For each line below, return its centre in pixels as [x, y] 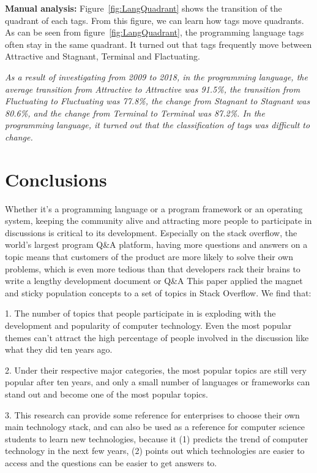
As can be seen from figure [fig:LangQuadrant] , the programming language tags [155, 32]
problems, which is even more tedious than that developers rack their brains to [153, 268]
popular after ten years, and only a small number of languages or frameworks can [158, 382]
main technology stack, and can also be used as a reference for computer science [155, 427]
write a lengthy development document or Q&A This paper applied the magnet [154, 281]
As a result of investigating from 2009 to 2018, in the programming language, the [156, 76]
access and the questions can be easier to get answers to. [111, 462]
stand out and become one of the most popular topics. [106, 394]
